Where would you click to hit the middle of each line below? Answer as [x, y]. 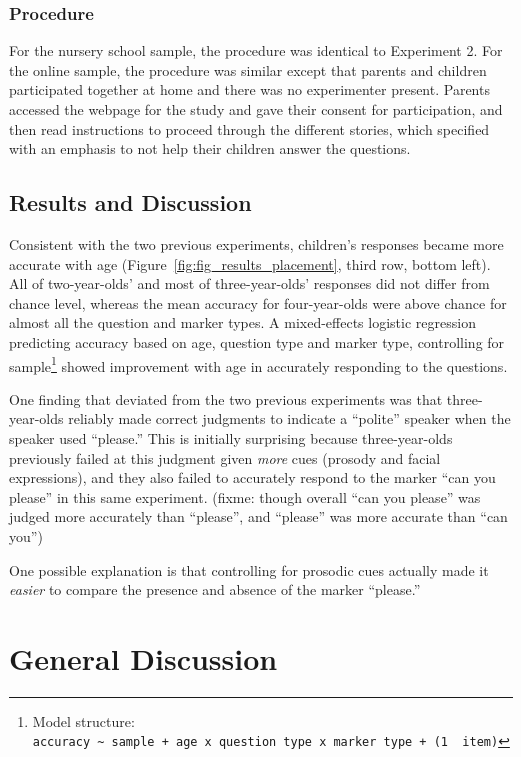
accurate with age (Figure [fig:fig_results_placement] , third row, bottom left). [250, 263]
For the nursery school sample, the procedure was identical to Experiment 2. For [256, 50]
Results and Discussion [130, 202]
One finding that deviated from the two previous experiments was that [226, 398]
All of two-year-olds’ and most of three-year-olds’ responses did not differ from [249, 283]
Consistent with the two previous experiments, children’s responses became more [256, 243]
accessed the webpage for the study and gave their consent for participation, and [256, 109]
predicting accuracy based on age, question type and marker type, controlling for [257, 341]
